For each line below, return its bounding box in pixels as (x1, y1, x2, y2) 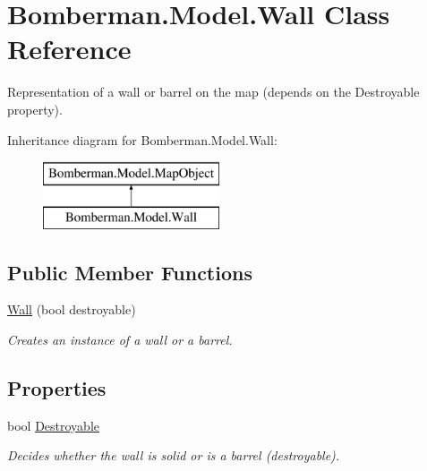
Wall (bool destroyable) (7, 300, 136, 319)
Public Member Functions (7, 258, 252, 286)
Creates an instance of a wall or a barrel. (7, 330, 233, 349)
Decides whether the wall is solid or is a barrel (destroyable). (7, 446, 340, 465)
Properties (7, 374, 107, 402)
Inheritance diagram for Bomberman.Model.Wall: (7, 130, 278, 149)
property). (7, 99, 63, 118)
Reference (7, 30, 132, 67)
